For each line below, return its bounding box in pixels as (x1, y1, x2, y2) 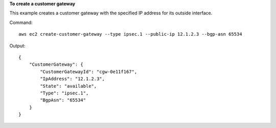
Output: (9, 42, 26, 48)
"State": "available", (40, 83, 97, 89)
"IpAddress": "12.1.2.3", (40, 76, 105, 82)
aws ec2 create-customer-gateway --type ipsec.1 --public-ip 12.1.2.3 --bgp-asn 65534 (18, 31, 242, 37)
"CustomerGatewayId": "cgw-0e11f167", (40, 69, 137, 74)
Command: (9, 19, 33, 25)
